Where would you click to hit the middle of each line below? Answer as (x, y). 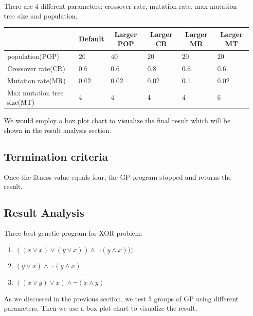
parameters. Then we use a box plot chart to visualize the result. (101, 308)
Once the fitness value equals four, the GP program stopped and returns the (118, 177)
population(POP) (33, 56)
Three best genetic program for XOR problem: (73, 233)
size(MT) (21, 102)
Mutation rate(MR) (37, 80)
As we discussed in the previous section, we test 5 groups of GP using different (121, 298)
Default (91, 39)
